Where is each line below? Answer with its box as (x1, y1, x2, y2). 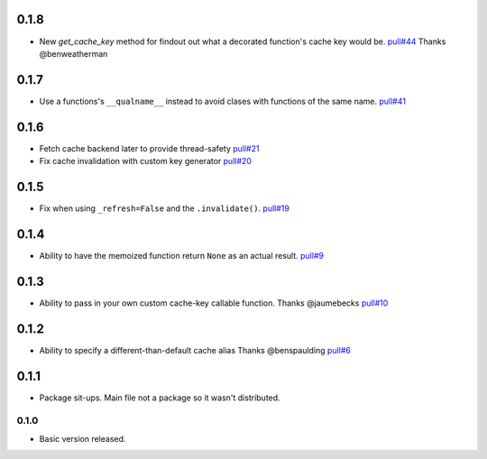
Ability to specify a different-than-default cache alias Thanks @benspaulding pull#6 (39, 344, 352, 355)
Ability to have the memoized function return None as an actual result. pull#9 (39, 250, 325, 261)
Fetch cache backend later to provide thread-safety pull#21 (39, 142, 260, 153)
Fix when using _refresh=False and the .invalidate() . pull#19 (39, 203, 290, 214)
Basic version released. (39, 433, 126, 444)
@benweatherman (39, 48, 108, 59)
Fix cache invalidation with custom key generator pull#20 (39, 156, 253, 167)
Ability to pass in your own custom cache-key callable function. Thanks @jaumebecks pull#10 (39, 298, 389, 308)
